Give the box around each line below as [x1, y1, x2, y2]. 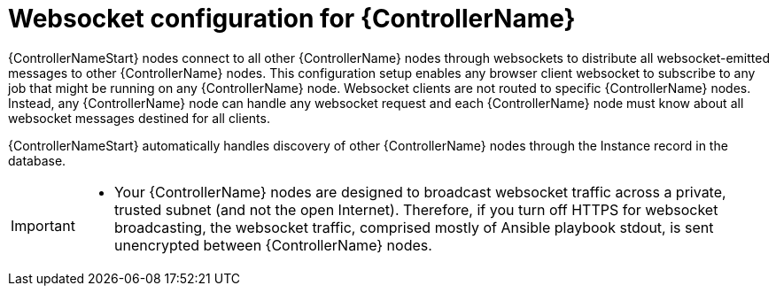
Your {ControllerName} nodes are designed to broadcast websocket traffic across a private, [113, 182, 726, 201]
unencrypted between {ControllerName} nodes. [113, 235, 432, 254]
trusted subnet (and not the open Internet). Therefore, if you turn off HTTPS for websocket [113, 200, 718, 219]
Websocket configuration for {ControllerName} [8, 4, 576, 34]
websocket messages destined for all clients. [8, 110, 270, 126]
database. [8, 152, 66, 168]
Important [11, 216, 75, 235]
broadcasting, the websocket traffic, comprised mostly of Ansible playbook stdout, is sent [113, 218, 714, 236]
